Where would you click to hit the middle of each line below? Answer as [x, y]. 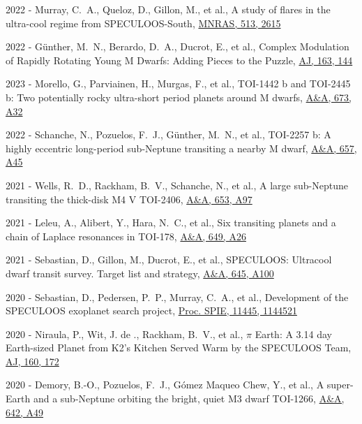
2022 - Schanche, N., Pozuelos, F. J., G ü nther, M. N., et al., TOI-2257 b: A [168, 134]
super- [340, 385]
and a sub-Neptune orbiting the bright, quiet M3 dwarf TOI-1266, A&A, [189, 399]
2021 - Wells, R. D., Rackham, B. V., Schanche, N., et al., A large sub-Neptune [177, 185]
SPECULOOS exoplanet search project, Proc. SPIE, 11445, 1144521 [151, 310]
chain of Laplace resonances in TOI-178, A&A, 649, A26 [126, 236]
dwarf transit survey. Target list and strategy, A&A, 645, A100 [140, 273]
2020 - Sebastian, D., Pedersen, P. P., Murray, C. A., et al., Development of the [177, 297]
